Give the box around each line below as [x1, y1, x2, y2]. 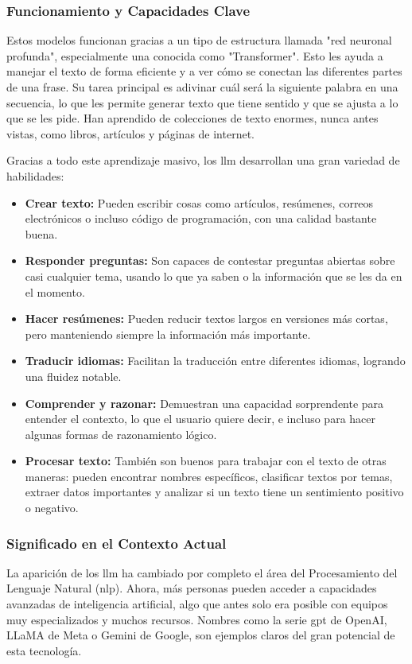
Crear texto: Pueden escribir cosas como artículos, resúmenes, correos [25, 194, 374, 211]
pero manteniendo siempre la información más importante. [25, 325, 311, 342]
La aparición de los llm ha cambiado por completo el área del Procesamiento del [6, 564, 398, 581]
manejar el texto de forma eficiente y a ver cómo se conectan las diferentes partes [6, 63, 402, 80]
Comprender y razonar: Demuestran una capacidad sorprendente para [25, 394, 384, 411]
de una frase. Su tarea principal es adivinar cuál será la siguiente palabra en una [6, 79, 398, 95]
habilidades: [6, 167, 64, 184]
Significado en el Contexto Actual [6, 533, 227, 553]
